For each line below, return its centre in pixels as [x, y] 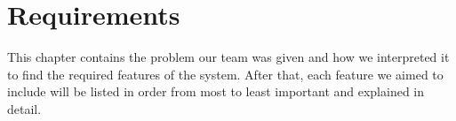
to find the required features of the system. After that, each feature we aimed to [225, 74]
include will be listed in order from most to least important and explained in [216, 91]
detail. [24, 108]
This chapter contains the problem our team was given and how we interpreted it [228, 57]
